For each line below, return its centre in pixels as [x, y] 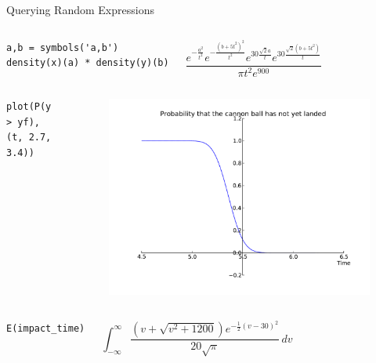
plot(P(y [29, 107]
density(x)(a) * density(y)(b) [88, 63]
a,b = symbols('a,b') [63, 47]
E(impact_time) [46, 328]
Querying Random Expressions [80, 9]
